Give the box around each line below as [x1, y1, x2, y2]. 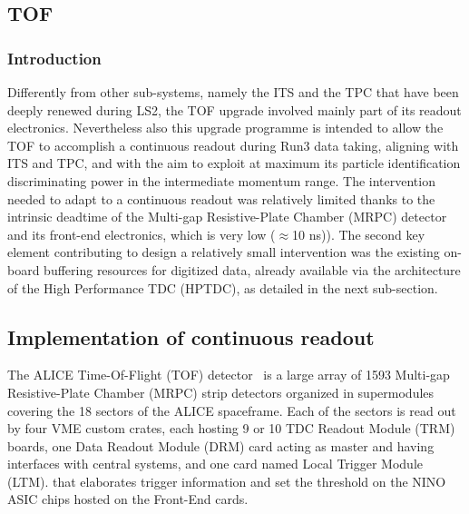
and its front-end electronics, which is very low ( [7, 224, 276, 243]
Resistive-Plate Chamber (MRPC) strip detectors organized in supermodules [7, 382, 435, 401]
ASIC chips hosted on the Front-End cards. [7, 489, 249, 509]
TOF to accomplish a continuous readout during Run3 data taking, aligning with [7, 135, 459, 154]
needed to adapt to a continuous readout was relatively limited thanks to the [7, 189, 435, 208]
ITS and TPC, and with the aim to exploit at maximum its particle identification [7, 153, 461, 173]
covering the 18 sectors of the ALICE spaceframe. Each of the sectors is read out [7, 400, 456, 420]
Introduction [7, 46, 102, 69]
